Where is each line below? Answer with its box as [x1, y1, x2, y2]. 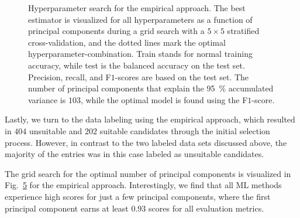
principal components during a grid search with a [28, 25, 205, 37]
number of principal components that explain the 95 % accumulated [28, 82, 274, 94]
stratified [227, 25, 260, 37]
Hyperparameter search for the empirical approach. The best [28, 2, 246, 13]
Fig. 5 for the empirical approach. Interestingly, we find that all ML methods [5, 179, 282, 191]
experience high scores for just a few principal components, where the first [5, 190, 271, 202]
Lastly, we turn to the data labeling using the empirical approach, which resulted [5, 113, 295, 125]
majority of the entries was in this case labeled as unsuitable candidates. [5, 148, 264, 160]
